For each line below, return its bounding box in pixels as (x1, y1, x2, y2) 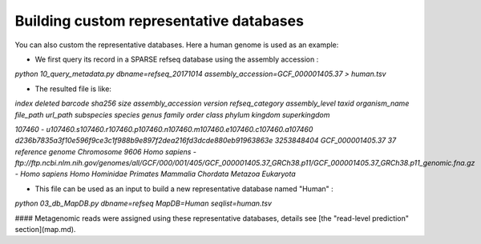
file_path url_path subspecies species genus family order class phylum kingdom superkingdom (14, 110, 330, 119)
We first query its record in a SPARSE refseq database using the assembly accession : (34, 54, 319, 64)
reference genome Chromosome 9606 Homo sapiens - (14, 146, 196, 156)
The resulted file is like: (34, 84, 112, 94)
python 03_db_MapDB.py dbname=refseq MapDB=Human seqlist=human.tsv (14, 198, 273, 208)
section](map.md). (14, 225, 76, 234)
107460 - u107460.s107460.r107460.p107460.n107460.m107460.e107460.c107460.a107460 (14, 124, 313, 134)
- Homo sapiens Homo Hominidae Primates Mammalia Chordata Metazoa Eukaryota (14, 169, 296, 179)
